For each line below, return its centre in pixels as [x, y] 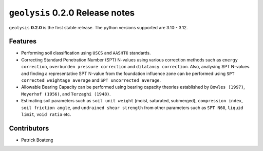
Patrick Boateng [37, 140]
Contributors [29, 128]
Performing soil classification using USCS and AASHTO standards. [86, 53]
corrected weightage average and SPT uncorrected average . [91, 80]
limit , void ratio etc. [46, 114]
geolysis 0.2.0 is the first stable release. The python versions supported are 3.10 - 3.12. [98, 27]
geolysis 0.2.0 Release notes [72, 13]
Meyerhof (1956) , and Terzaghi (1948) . [66, 94]
